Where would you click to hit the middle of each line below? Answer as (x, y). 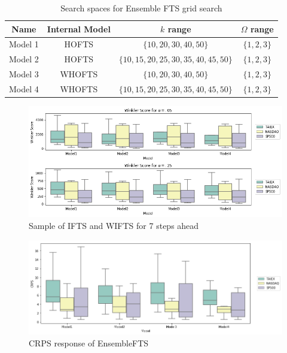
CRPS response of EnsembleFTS (89, 343)
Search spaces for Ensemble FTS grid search (141, 8)
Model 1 (24, 44)
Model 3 (24, 74)
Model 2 (24, 59)
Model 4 (24, 88)
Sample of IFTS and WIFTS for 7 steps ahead (114, 226)
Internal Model (79, 28)
